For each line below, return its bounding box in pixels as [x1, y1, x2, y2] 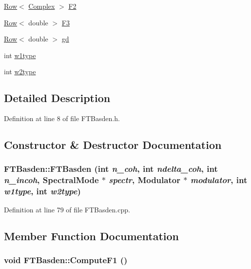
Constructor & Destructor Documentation [4, 137, 222, 152]
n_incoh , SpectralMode [4, 174, 99, 186]
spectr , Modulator [109, 174, 180, 186]
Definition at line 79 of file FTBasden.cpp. [4, 204, 130, 214]
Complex [28, 1, 55, 11]
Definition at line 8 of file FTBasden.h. [4, 113, 120, 124]
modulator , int [190, 174, 248, 186]
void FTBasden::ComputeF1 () [4, 253, 128, 266]
